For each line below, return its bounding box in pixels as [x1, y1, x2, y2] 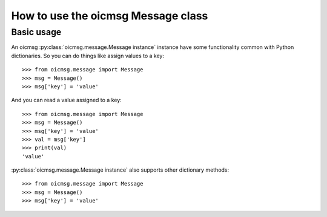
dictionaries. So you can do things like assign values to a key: [11, 52, 165, 59]
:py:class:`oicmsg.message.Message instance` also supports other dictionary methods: [11, 166, 230, 173]
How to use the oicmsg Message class [11, 9, 208, 22]
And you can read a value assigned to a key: [11, 97, 122, 104]
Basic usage [11, 27, 62, 37]
